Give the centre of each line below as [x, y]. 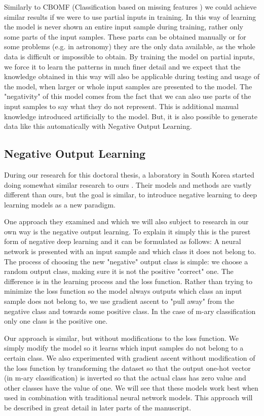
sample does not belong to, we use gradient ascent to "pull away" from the [119, 301]
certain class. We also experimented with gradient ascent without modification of [130, 358]
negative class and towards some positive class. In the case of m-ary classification [130, 311]
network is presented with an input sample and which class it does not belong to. [130, 251]
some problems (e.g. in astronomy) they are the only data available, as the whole [130, 46]
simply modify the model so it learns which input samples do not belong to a [124, 348]
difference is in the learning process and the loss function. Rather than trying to [128, 281]
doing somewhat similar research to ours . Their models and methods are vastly [128, 184]
